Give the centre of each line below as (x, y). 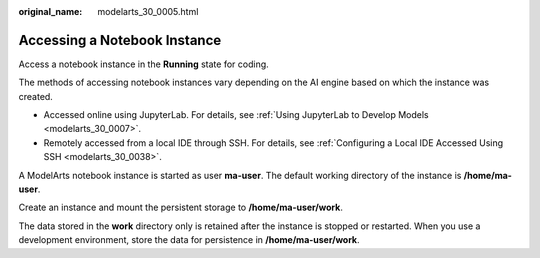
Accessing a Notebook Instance (120, 40)
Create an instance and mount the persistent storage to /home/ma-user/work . (181, 207)
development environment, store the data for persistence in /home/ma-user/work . (189, 240)
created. (36, 96)
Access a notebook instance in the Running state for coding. (143, 64)
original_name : (50, 11)
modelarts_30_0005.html (148, 11)
